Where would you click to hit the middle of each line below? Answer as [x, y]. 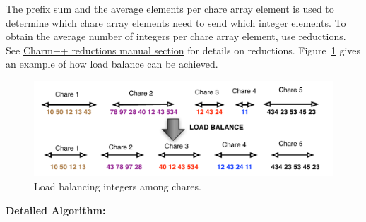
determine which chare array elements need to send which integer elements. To [176, 22]
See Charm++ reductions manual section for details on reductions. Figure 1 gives [183, 50]
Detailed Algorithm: [56, 210]
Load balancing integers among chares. [118, 186]
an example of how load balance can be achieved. [112, 64]
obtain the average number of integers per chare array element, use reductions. [176, 36]
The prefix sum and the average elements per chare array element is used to [170, 8]
